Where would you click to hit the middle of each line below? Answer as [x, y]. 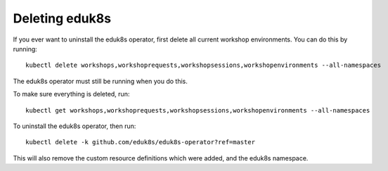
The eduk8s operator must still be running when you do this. [100, 81]
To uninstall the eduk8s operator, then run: [75, 126]
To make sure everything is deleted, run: [71, 94]
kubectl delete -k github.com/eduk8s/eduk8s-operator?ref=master [141, 142]
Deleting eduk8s [62, 18]
